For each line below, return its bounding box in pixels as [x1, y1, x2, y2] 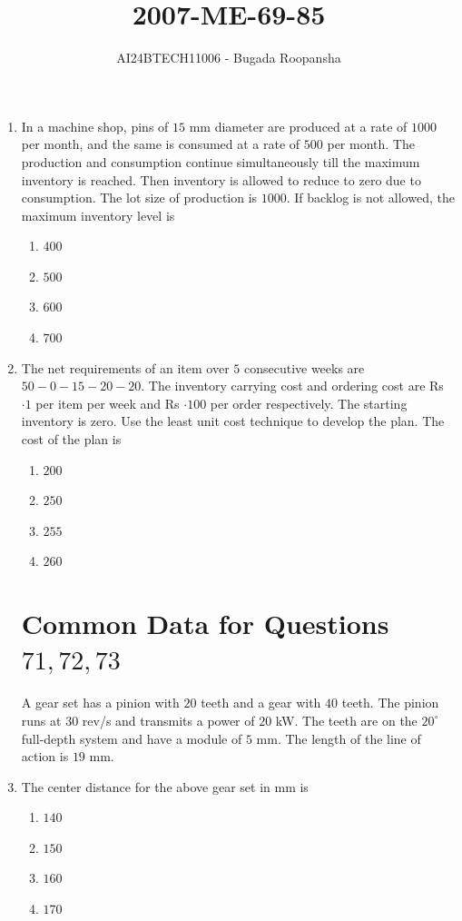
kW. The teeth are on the [275, 710, 418, 729]
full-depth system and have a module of [21, 728, 242, 748]
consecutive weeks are [243, 358, 365, 377]
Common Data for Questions [21, 605, 389, 642]
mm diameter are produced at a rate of [189, 116, 408, 135]
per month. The [327, 134, 415, 153]
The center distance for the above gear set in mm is [21, 777, 309, 796]
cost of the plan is [21, 430, 122, 449]
